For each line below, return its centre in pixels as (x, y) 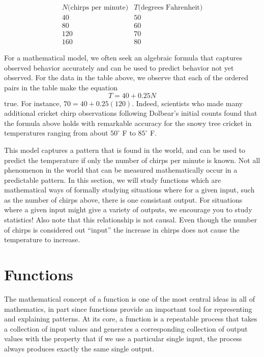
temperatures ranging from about (56, 133)
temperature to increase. (42, 239)
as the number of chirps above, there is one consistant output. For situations (123, 199)
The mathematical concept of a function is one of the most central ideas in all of (129, 298)
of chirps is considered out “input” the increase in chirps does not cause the (122, 229)
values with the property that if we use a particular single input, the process (123, 338)
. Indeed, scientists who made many (187, 103)
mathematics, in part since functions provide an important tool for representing (128, 309)
